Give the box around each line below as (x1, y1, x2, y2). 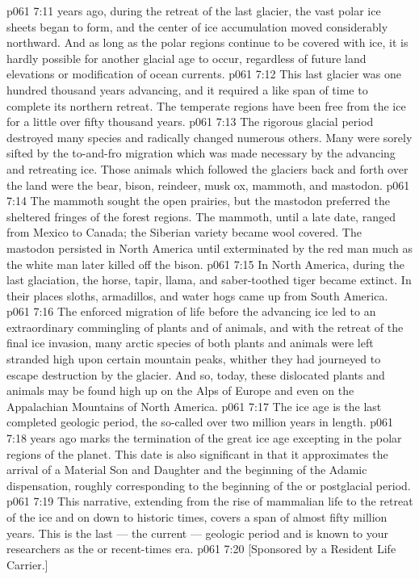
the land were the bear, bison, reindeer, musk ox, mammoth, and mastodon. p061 (6, 176, 410, 193)
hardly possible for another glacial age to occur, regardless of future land (6, 49, 367, 66)
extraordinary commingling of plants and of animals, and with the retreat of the (6, 318, 404, 335)
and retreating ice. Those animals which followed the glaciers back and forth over (6, 160, 409, 177)
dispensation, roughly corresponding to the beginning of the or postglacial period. (6, 476, 411, 493)
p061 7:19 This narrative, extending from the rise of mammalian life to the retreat (6, 493, 413, 510)
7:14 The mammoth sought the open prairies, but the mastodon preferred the (6, 192, 390, 209)
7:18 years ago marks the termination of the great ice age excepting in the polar (6, 430, 402, 447)
